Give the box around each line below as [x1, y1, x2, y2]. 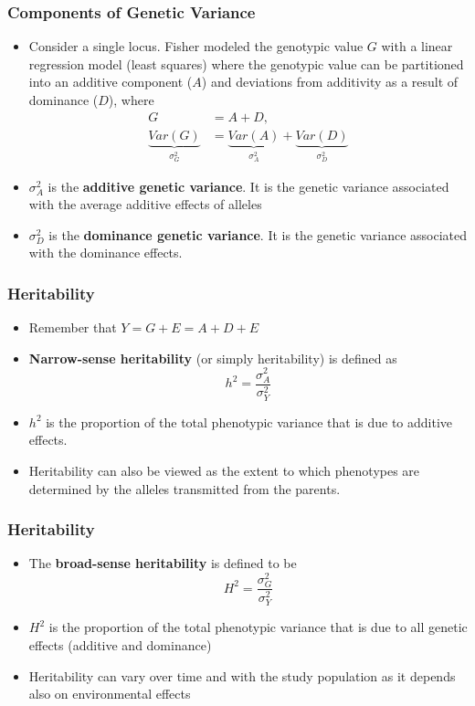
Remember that [28, 318, 117, 337]
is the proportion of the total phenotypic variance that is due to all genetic [48, 617, 468, 637]
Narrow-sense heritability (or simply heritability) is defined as [28, 348, 397, 367]
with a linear [381, 37, 453, 56]
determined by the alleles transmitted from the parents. [28, 479, 341, 498]
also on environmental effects [28, 684, 191, 703]
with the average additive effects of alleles [28, 195, 262, 214]
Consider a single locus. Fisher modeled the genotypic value [28, 37, 364, 56]
